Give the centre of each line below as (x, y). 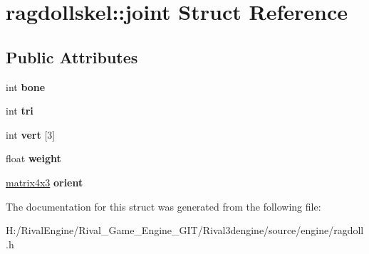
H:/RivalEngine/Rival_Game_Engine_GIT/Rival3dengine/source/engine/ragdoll (185, 230)
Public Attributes (72, 57)
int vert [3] (31, 134)
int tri (20, 111)
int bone (26, 86)
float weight (33, 158)
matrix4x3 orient (45, 182)
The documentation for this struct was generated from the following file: (163, 206)
